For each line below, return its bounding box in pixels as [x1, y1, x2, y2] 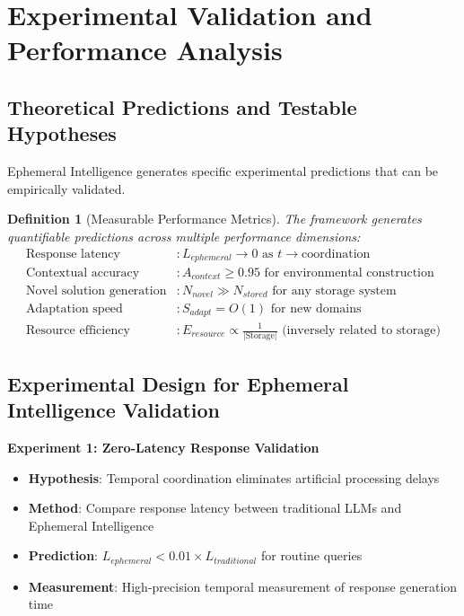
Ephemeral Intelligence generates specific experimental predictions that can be [7, 162, 439, 180]
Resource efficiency [26, 324, 130, 337]
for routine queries [260, 546, 363, 565]
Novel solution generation [26, 284, 167, 297]
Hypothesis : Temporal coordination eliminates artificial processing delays [28, 468, 440, 487]
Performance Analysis [7, 31, 283, 68]
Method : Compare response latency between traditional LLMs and [28, 498, 402, 517]
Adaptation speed [26, 303, 123, 315]
